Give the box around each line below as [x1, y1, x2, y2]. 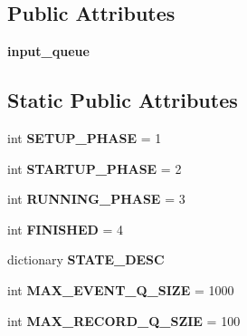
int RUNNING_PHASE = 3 [7, 189, 185, 208]
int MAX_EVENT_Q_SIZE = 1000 [7, 280, 234, 299]
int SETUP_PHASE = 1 [7, 129, 162, 147]
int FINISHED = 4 [7, 219, 124, 238]
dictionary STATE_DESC [7, 250, 165, 269]
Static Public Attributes [7, 86, 238, 114]
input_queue [7, 42, 90, 61]
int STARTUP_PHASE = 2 [7, 158, 182, 178]
